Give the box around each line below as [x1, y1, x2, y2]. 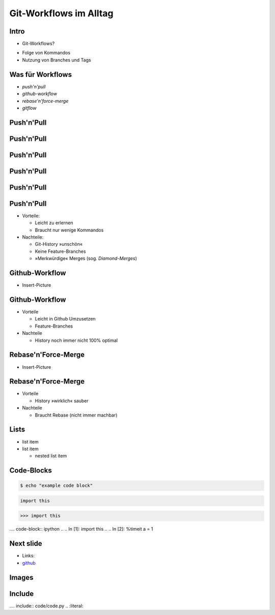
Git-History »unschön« [35, 241, 83, 247]
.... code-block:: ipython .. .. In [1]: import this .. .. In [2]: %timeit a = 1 [9, 526, 153, 532]
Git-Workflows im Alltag [9, 8, 114, 19]
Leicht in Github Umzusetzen [35, 316, 96, 322]
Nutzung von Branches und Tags [22, 56, 91, 63]
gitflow [22, 105, 37, 111]
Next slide [9, 539, 43, 548]
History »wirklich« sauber [35, 397, 89, 404]
